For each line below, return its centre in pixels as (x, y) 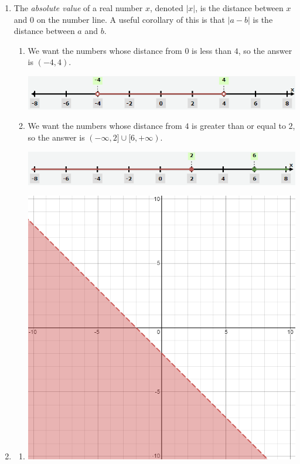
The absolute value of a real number (78, 8)
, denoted (166, 8)
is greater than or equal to (239, 126)
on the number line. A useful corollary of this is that (131, 19)
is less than (212, 50)
